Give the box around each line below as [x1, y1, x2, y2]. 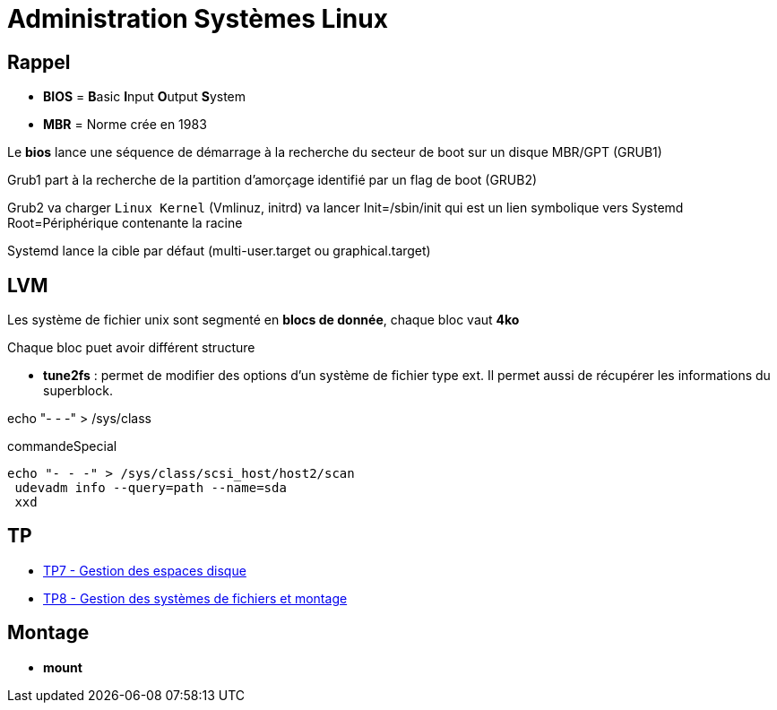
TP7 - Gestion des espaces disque [43, 562, 246, 578]
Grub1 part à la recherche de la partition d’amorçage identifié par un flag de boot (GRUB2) [7, 172, 538, 188]
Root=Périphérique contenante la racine [7, 215, 243, 231]
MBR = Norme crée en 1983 [43, 117, 207, 133]
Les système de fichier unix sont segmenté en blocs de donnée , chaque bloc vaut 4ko [7, 312, 520, 328]
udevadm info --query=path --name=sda [14, 481, 287, 496]
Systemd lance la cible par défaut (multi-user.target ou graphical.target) [7, 243, 431, 259]
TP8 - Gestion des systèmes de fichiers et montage [43, 590, 348, 606]
